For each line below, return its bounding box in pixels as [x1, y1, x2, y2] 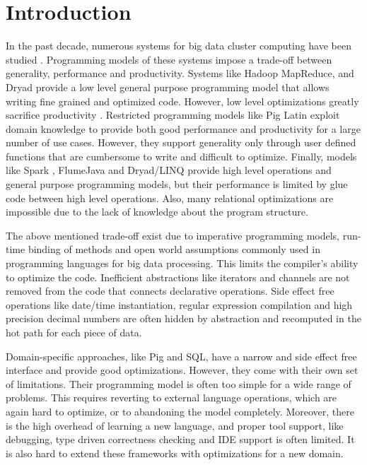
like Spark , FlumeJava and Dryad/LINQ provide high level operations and [6, 163, 332, 177]
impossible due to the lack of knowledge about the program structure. [6, 204, 308, 219]
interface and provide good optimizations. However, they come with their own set [6, 363, 359, 377]
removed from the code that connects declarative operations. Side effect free [6, 283, 334, 298]
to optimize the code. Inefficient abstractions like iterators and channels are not [6, 269, 350, 284]
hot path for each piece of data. [6, 325, 142, 339]
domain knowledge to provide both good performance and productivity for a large [6, 121, 361, 136]
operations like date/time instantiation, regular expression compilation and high [6, 297, 353, 312]
